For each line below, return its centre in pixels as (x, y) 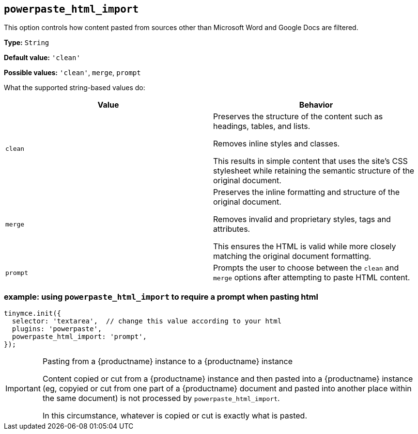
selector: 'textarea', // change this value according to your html (147, 321)
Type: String (27, 43)
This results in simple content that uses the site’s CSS (310, 161)
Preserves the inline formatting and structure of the (306, 192)
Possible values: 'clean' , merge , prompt (72, 73)
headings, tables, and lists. (262, 126)
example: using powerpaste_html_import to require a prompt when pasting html (161, 297)
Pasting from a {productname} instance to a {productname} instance (167, 362)
